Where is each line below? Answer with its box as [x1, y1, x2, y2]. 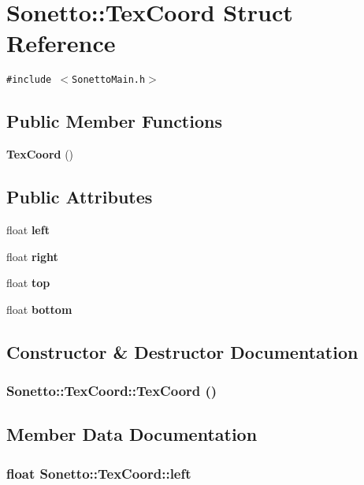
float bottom [6, 300, 72, 317]
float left [6, 221, 50, 237]
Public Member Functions [6, 109, 222, 133]
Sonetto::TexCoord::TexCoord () [6, 381, 217, 401]
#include [6, 74, 52, 86]
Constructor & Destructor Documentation [6, 339, 358, 364]
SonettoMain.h [72, 74, 146, 86]
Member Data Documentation [6, 422, 258, 446]
